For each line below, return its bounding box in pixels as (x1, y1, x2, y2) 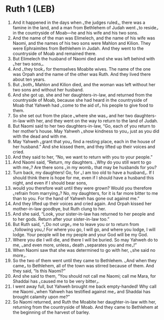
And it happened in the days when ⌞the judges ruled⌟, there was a (12, 19, 145, 25)
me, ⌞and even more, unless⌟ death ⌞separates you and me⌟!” (12, 242, 137, 248)
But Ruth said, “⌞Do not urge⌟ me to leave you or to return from (12, 221, 140, 227)
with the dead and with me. (12, 133, 68, 139)
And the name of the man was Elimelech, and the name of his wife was (12, 35, 155, 41)
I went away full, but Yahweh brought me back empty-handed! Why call (12, 283, 157, 289)
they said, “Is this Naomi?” (12, 268, 66, 274)
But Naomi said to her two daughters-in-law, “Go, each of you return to (12, 123, 156, 129)
